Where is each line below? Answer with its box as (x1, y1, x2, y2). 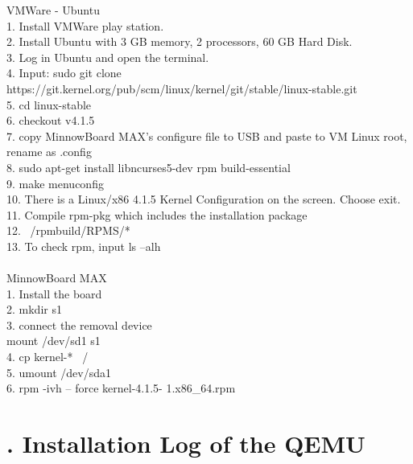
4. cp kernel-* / (6, 348, 89, 365)
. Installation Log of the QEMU (6, 427, 366, 460)
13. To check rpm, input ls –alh (6, 237, 161, 254)
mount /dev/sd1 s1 (6, 332, 101, 349)
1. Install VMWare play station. (6, 17, 164, 34)
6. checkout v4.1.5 (6, 112, 95, 129)
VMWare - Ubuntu (6, 2, 100, 18)
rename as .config (6, 143, 92, 160)
